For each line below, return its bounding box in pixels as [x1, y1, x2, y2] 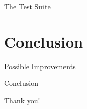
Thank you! [4, 95, 40, 105]
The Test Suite [4, 1, 51, 11]
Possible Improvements [4, 60, 76, 71]
